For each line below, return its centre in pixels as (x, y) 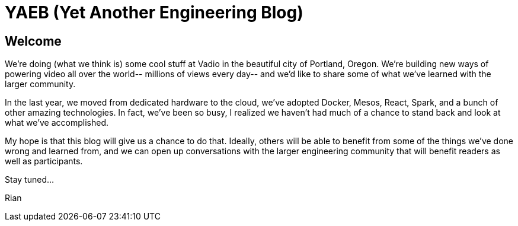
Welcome (33, 41)
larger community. (40, 84)
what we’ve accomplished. (57, 123)
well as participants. (44, 161)
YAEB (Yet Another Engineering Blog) (154, 12)
